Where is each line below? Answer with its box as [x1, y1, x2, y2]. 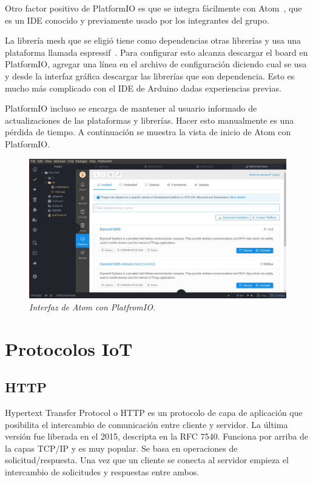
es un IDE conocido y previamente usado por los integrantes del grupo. [5, 13, 269, 26]
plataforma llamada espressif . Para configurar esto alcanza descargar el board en [5, 45, 308, 58]
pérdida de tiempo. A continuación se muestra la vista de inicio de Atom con [5, 126, 291, 138]
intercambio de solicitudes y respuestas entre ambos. [5, 465, 200, 478]
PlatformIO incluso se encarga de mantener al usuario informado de [5, 102, 257, 115]
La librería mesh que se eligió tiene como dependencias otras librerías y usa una [5, 34, 301, 47]
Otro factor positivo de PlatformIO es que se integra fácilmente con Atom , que [5, 2, 302, 14]
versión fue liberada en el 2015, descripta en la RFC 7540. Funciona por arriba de [5, 430, 308, 443]
